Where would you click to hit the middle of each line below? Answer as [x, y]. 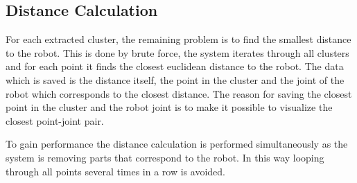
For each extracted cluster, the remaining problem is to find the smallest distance [178, 39]
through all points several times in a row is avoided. [115, 171]
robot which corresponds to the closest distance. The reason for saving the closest [179, 93]
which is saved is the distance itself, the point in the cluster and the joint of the [175, 79]
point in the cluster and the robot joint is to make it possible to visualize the [169, 107]
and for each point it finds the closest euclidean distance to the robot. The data [175, 66]
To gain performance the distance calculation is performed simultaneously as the [177, 144]
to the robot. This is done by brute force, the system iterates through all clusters [177, 52]
